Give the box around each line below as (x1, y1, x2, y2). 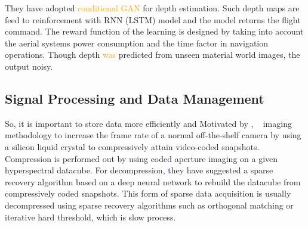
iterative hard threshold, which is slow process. (5, 210, 176, 223)
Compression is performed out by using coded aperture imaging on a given (5, 152, 278, 164)
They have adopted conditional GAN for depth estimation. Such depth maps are (5, 2, 300, 14)
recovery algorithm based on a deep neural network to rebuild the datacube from (5, 175, 301, 188)
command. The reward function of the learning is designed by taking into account (5, 25, 304, 38)
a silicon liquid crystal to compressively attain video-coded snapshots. (5, 140, 260, 153)
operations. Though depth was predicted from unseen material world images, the (5, 48, 300, 61)
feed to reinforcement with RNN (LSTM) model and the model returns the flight (5, 13, 301, 26)
